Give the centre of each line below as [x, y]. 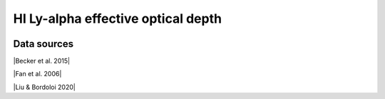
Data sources [43, 44]
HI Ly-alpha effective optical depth [118, 19]
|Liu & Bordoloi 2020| [45, 87]
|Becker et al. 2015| [42, 61]
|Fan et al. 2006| [37, 74]
